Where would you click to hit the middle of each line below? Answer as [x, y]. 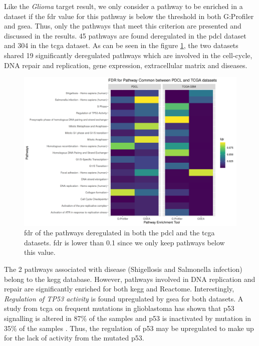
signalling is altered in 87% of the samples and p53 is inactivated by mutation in [128, 318]
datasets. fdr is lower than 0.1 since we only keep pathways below [124, 242]
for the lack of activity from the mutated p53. [74, 338]
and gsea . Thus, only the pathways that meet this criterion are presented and [123, 26]
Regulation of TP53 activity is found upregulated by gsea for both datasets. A [124, 298]
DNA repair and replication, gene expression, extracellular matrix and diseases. [126, 65]
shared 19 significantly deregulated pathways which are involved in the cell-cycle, [128, 55]
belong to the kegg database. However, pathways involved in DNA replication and [130, 279]
